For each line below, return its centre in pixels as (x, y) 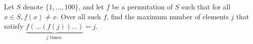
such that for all (206, 6)
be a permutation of (142, 6)
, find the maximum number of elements (168, 16)
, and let (91, 6)
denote (33, 6)
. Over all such (79, 16)
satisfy (14, 26)
